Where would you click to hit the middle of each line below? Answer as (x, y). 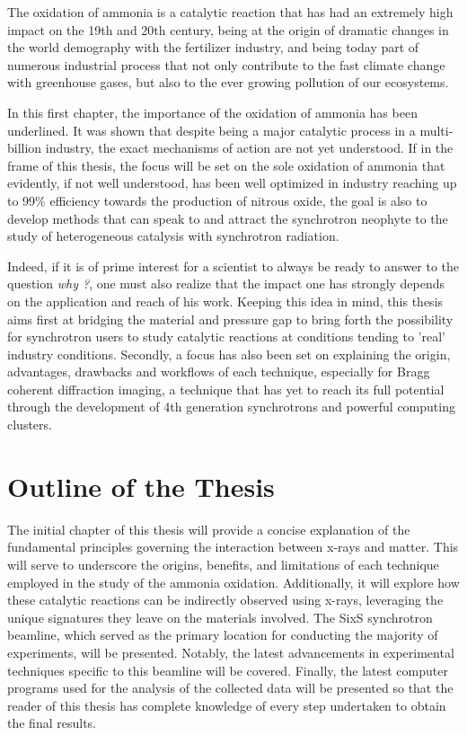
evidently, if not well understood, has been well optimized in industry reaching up (232, 183)
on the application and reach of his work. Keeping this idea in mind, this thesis (225, 301)
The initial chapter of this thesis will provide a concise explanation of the (209, 529)
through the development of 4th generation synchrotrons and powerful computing (231, 407)
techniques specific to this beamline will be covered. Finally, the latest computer (228, 670)
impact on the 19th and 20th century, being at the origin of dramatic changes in (228, 29)
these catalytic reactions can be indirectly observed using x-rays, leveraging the (225, 600)
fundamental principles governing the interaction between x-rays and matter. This (233, 547)
